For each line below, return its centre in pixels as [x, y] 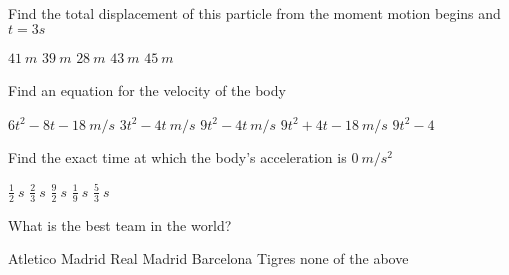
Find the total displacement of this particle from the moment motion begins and [254, 13]
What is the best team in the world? [120, 224]
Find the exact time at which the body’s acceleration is [177, 157]
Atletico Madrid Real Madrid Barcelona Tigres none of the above [208, 258]
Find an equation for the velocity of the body [147, 90]
